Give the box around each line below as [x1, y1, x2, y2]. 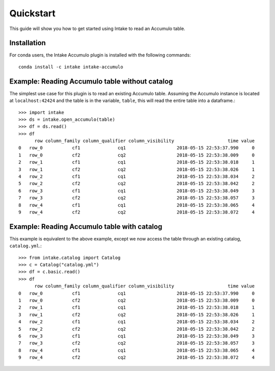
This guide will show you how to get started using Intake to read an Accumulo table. [9, 25, 185, 32]
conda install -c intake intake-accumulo [18, 64, 123, 70]
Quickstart [9, 8, 56, 19]
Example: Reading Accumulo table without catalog [9, 77, 173, 86]
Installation [9, 39, 46, 47]
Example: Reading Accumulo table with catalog [9, 222, 162, 231]
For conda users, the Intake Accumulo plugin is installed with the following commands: [9, 52, 191, 58]
